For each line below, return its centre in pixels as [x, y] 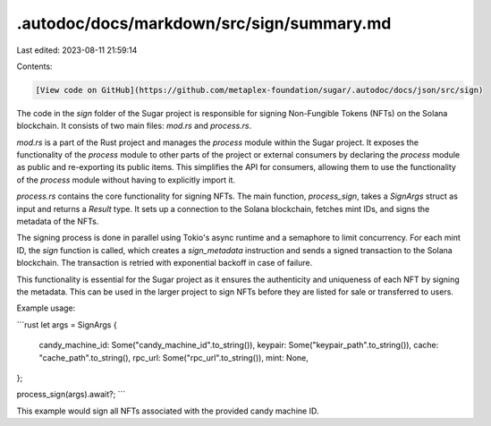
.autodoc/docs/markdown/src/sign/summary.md [204, 23]
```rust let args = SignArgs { [67, 324]
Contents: [34, 66]
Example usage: [46, 308]
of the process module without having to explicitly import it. [126, 180]
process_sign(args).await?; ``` [71, 395]
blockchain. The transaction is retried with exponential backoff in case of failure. [165, 263]
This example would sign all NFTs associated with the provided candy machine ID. [168, 411]
